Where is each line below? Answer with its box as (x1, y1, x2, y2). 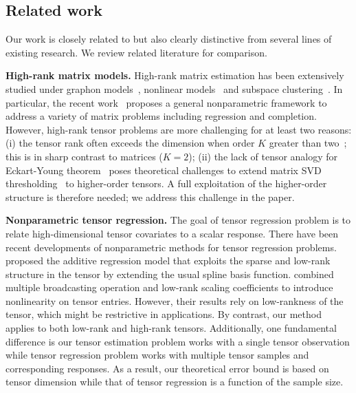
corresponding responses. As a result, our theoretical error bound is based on (5, 361, 329, 375)
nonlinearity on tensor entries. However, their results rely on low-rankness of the (5, 293, 344, 308)
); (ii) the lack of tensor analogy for (188, 149, 338, 163)
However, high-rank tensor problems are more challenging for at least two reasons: (5, 122, 352, 136)
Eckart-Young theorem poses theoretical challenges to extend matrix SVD (5, 162, 322, 177)
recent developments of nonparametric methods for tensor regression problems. (5, 240, 337, 254)
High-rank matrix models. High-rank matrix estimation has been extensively (5, 68, 344, 83)
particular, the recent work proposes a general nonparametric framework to (5, 95, 327, 109)
